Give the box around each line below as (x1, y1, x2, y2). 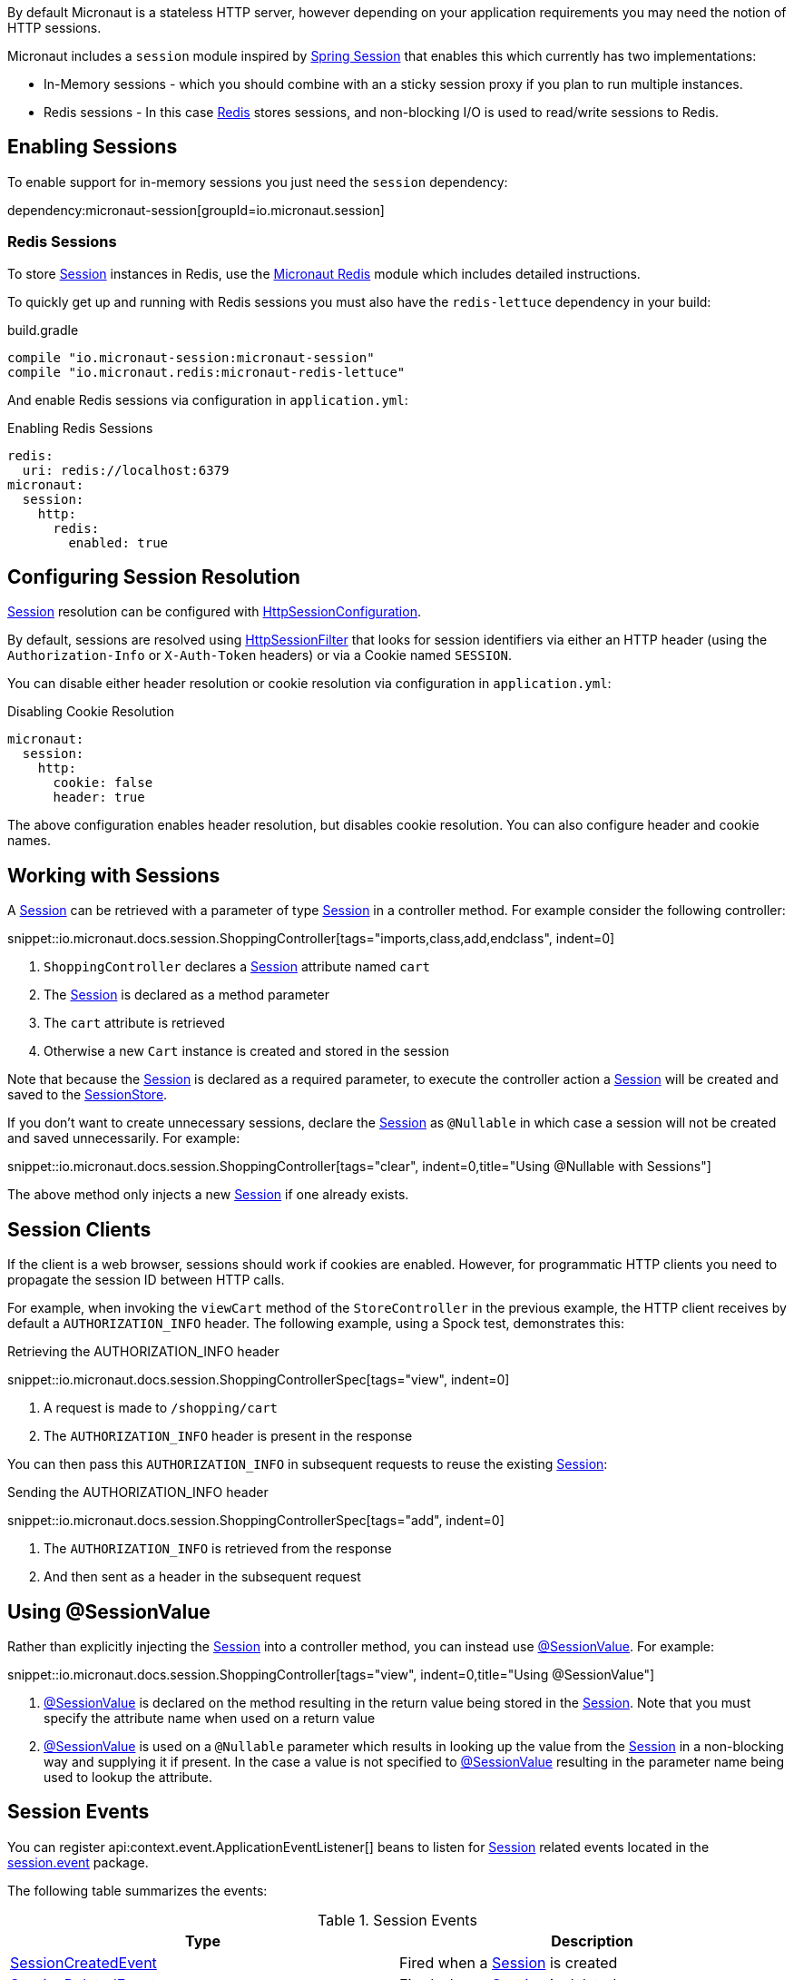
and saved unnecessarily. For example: (7, 1130, 240, 1147)
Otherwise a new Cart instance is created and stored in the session (44, 1043, 449, 1059)
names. (7, 832, 51, 849)
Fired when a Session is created (399, 1953, 618, 1972)
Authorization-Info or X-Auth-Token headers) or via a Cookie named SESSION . (7, 647, 513, 664)
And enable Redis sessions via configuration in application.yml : (7, 391, 408, 408)
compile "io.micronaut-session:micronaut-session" (7, 350, 375, 365)
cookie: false (53, 775, 153, 791)
